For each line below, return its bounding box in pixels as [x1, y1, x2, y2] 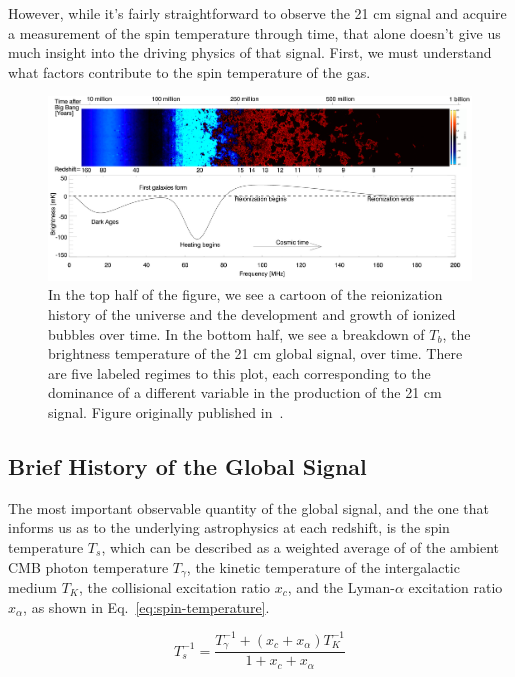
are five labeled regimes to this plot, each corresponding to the [48, 362, 431, 383]
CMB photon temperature [8, 556, 169, 577]
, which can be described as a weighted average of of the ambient [101, 536, 500, 557]
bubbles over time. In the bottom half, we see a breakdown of [48, 323, 425, 344]
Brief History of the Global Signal [8, 450, 367, 481]
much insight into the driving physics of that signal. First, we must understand [8, 42, 492, 63]
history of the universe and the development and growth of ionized [48, 304, 456, 324]
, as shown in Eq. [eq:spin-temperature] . [23, 596, 270, 617]
